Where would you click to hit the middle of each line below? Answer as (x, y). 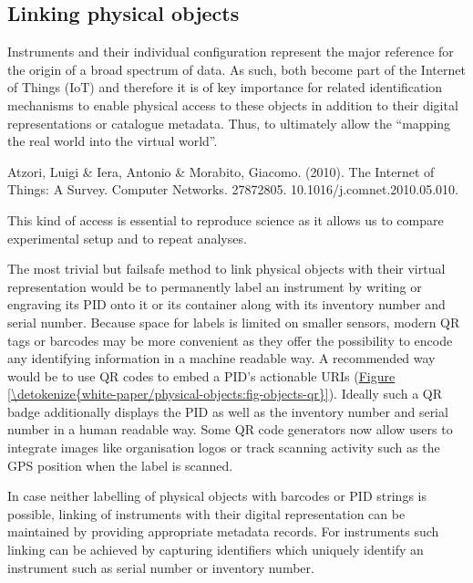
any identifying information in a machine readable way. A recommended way (221, 358)
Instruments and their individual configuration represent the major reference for (231, 52)
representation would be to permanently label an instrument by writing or (215, 286)
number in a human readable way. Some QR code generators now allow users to (230, 429)
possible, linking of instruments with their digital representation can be (206, 513)
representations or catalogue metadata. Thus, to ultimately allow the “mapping (229, 123)
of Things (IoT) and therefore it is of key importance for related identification (225, 87)
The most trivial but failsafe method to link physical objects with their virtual (226, 269)
